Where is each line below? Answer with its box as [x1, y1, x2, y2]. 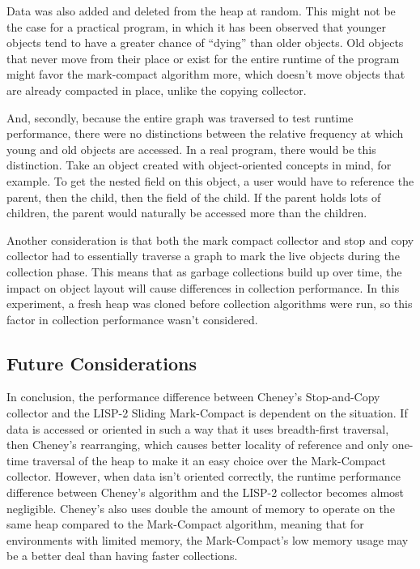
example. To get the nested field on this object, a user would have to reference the [6, 172, 414, 189]
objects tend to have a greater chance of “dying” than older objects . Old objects [6, 34, 404, 51]
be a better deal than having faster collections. [6, 547, 238, 564]
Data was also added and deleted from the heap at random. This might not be [6, 2, 396, 19]
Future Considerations [6, 350, 197, 375]
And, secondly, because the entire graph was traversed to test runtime [6, 109, 354, 126]
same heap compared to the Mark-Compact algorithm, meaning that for [6, 516, 364, 533]
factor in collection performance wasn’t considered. [6, 310, 258, 327]
